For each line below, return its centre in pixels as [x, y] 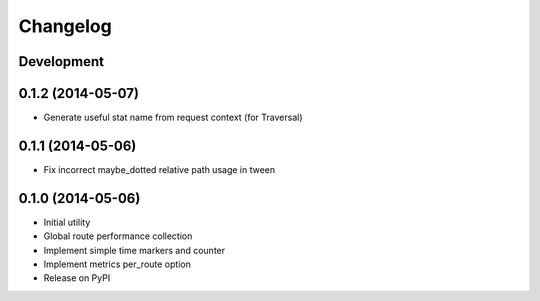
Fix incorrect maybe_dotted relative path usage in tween [159, 169]
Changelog [65, 26]
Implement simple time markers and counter [134, 250]
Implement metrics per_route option [117, 264]
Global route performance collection [118, 236]
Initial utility [67, 222]
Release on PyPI [77, 278]
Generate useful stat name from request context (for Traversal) [173, 117]
